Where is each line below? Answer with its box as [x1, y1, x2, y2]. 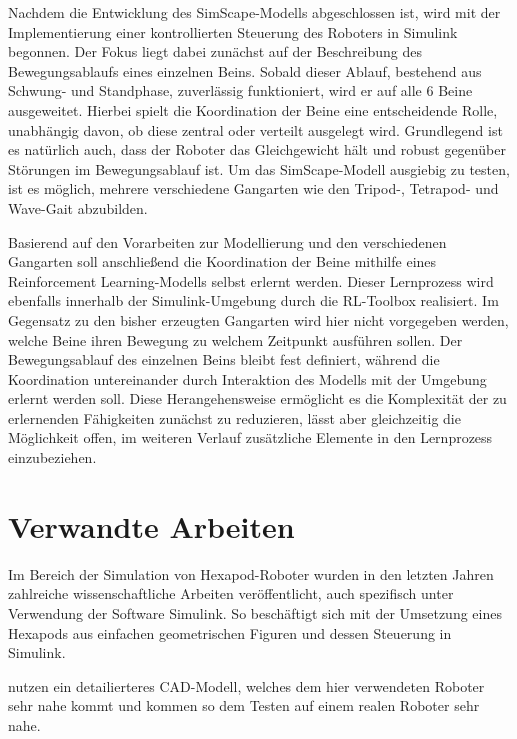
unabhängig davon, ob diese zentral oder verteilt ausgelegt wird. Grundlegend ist [8, 119, 503, 140]
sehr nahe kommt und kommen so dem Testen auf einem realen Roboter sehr [8, 695, 480, 716]
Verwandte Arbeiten [8, 505, 295, 546]
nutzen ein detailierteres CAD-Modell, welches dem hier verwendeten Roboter [8, 675, 485, 696]
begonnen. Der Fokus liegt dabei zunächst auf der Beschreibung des [8, 41, 423, 62]
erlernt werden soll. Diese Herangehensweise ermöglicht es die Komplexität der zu [8, 388, 507, 409]
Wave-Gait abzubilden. [8, 197, 148, 218]
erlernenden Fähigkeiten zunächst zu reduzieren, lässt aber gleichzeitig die [8, 407, 461, 428]
